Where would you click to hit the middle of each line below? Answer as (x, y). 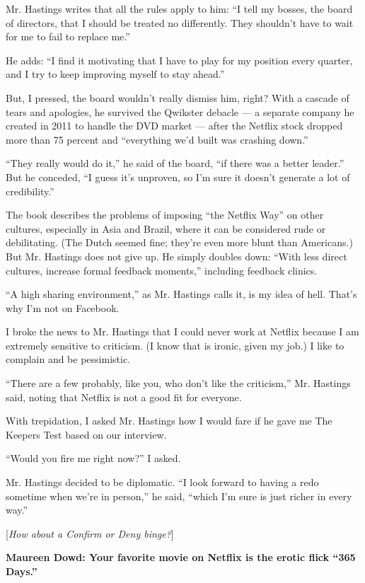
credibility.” (30, 191)
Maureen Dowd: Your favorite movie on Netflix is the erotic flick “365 (181, 557)
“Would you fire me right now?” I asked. (93, 458)
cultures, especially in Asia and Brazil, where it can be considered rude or (166, 228)
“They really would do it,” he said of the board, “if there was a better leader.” (175, 163)
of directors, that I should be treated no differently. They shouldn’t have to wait (180, 22)
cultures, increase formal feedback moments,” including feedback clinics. (162, 270)
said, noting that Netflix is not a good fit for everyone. (124, 397)
